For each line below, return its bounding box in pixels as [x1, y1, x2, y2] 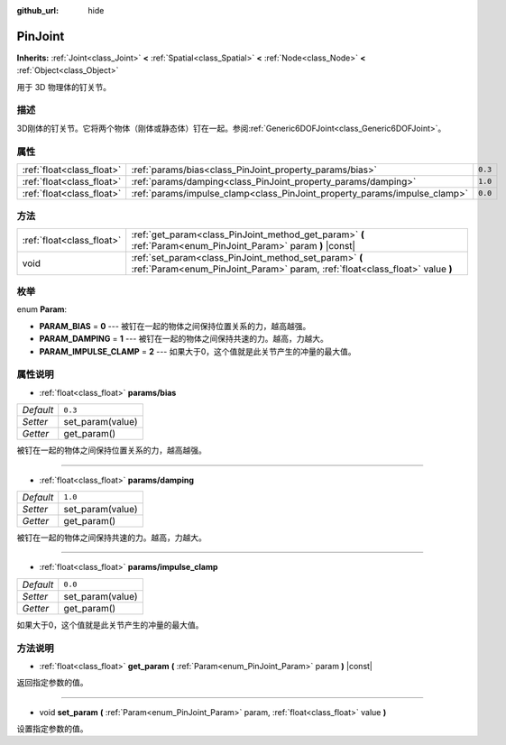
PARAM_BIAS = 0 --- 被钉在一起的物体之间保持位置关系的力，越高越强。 [39, 320, 311, 331]
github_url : [16, 5, 59, 15]
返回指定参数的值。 [16, 677, 88, 688]
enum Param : [16, 304, 68, 315]
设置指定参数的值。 [16, 723, 88, 734]
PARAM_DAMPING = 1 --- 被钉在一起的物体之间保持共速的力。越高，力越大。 [39, 334, 329, 345]
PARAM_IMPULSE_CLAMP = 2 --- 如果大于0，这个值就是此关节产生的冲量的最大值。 [39, 345, 356, 356]
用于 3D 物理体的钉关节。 [16, 81, 112, 92]
